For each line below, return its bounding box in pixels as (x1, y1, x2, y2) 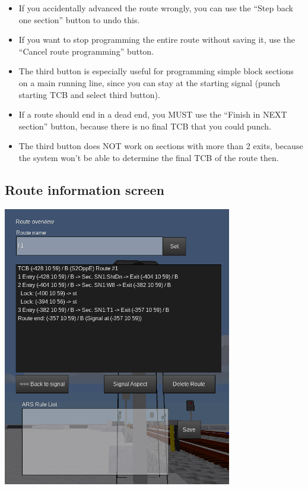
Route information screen (5, 180, 164, 198)
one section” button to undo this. (18, 13, 140, 26)
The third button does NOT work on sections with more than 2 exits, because (18, 140, 303, 152)
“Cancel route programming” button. (18, 45, 154, 57)
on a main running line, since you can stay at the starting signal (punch (18, 76, 281, 89)
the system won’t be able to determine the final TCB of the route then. (18, 151, 279, 163)
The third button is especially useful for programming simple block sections (18, 65, 294, 77)
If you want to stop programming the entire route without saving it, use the (18, 33, 295, 46)
